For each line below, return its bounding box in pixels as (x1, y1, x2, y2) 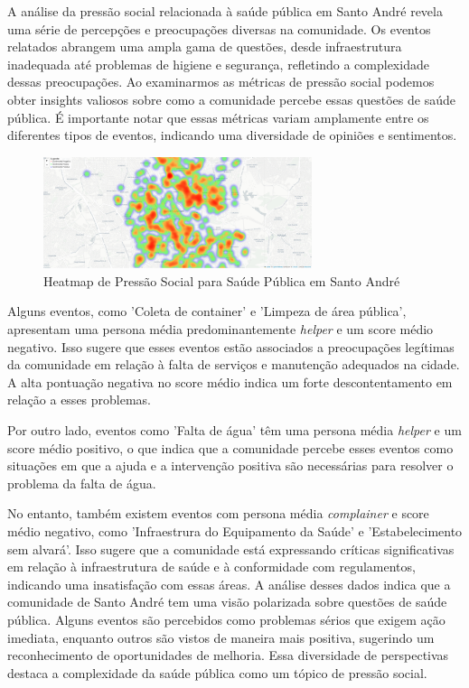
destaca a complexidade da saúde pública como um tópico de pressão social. (7, 663, 427, 682)
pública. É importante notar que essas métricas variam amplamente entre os (7, 107, 429, 126)
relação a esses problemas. (7, 390, 152, 409)
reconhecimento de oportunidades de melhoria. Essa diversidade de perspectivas (7, 646, 449, 665)
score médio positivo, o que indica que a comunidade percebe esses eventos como (7, 438, 454, 457)
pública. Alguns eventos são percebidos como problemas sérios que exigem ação (7, 609, 446, 628)
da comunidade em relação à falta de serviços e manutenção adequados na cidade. (7, 355, 460, 374)
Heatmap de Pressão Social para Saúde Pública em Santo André (43, 271, 400, 290)
